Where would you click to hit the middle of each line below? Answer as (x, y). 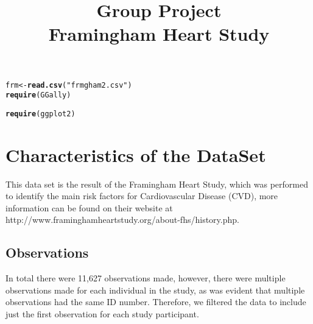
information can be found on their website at (89, 207)
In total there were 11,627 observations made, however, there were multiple (146, 278)
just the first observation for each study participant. (102, 314)
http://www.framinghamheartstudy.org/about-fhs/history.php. (122, 220)
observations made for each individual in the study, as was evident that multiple (155, 290)
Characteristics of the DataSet (136, 154)
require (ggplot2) (40, 114)
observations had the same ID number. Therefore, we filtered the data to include (156, 302)
